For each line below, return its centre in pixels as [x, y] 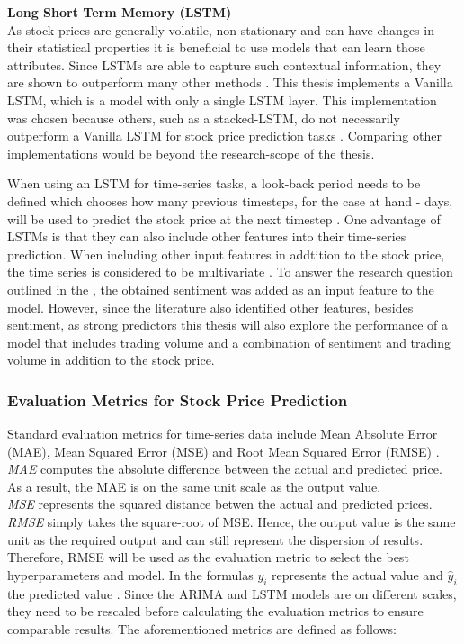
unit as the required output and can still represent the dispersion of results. [215, 539]
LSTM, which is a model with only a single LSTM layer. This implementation [222, 100]
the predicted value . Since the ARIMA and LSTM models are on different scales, [232, 593]
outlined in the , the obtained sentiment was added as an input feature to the [221, 289]
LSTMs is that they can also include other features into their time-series [207, 236]
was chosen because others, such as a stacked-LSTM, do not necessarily [204, 118]
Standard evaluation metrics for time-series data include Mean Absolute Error [223, 434]
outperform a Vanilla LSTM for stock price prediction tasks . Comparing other [224, 136]
